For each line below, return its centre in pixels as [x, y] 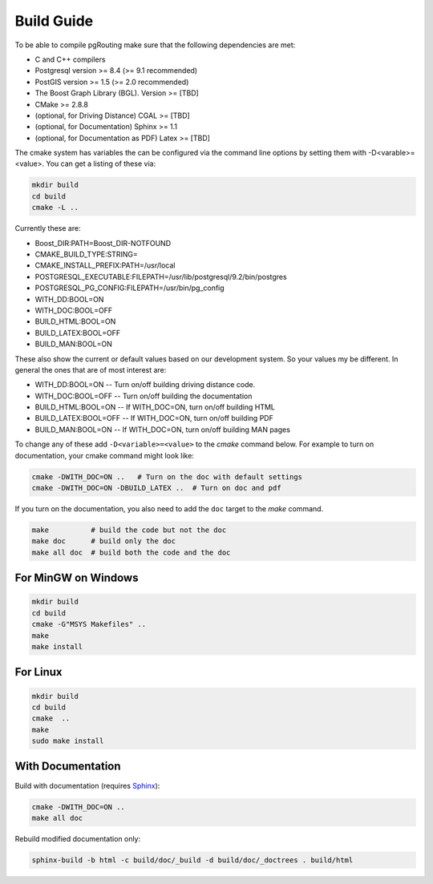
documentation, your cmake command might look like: [104, 455]
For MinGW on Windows [77, 578]
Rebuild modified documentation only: [78, 838]
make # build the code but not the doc [129, 530]
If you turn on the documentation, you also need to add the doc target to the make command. [169, 508]
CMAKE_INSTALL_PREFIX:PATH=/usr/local [105, 265]
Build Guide [54, 21]
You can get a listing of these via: [101, 163]
